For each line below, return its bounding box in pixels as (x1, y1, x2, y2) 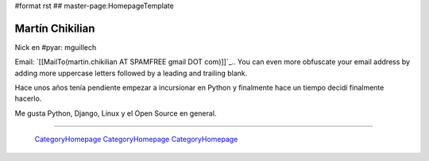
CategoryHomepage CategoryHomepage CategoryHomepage (34, 135, 238, 144)
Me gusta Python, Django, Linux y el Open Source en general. (14, 108, 217, 118)
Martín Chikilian (14, 21, 95, 35)
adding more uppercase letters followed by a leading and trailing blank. (14, 68, 248, 78)
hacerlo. (14, 94, 42, 103)
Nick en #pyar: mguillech (14, 42, 97, 52)
